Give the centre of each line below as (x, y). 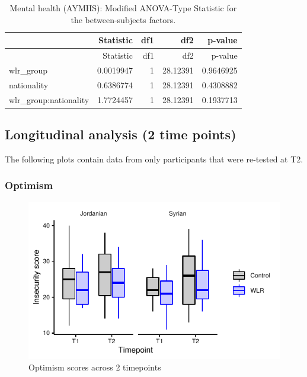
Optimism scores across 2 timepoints (95, 367)
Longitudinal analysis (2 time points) (121, 134)
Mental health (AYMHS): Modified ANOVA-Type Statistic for (123, 8)
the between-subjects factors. (123, 19)
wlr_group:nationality (49, 99)
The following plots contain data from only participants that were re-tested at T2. (154, 159)
